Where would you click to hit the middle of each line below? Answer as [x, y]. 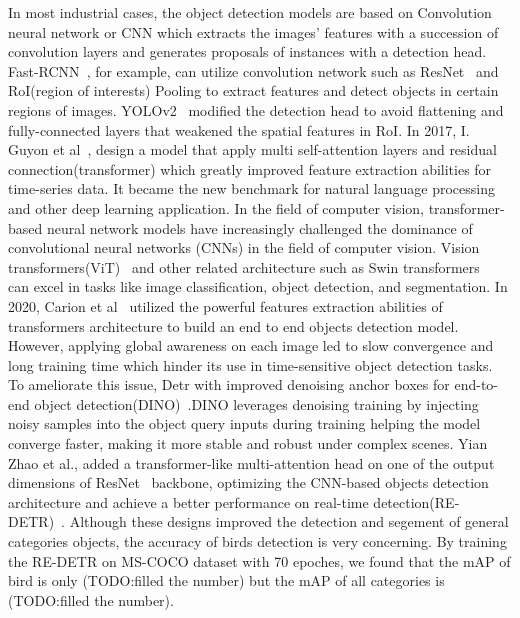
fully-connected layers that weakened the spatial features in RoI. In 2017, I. [239, 129]
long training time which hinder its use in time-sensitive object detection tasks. [250, 364]
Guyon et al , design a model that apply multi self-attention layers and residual [252, 149]
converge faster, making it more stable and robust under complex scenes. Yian [248, 443]
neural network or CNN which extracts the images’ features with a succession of [253, 31]
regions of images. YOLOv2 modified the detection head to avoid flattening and [256, 109]
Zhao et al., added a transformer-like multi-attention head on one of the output [251, 462]
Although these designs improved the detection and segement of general [289, 521]
